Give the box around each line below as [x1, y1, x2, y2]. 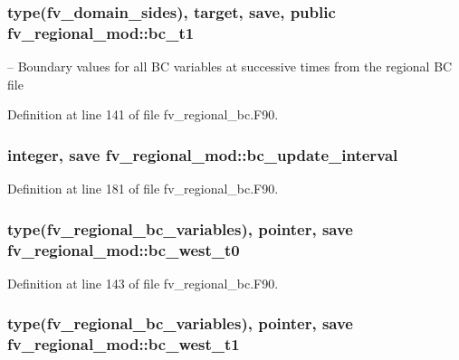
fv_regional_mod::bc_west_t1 [7, 333, 240, 355]
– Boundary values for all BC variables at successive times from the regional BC [7, 57, 453, 76]
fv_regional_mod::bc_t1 [7, 21, 195, 43]
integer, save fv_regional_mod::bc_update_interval [7, 143, 398, 166]
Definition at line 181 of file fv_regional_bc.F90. [7, 179, 279, 198]
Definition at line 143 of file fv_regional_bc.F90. [7, 273, 279, 292]
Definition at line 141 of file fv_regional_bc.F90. [7, 105, 279, 124]
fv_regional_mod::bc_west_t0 [7, 238, 240, 261]
